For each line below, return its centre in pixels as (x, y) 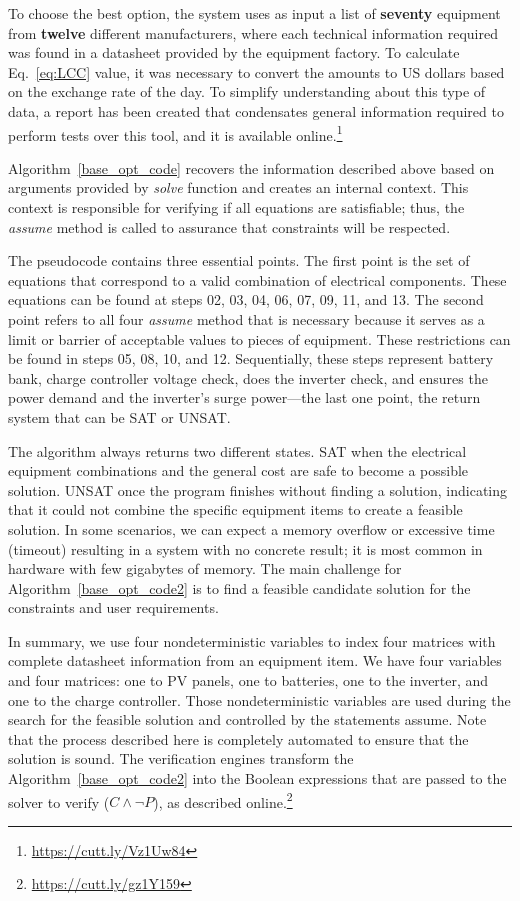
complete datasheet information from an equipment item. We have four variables (255, 660)
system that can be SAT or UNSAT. (119, 416)
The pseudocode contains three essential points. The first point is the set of (239, 260)
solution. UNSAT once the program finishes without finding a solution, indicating (258, 489)
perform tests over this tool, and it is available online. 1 (175, 133)
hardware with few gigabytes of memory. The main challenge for (205, 568)
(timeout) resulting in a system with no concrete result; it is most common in (245, 548)
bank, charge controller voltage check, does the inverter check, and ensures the (248, 377)
